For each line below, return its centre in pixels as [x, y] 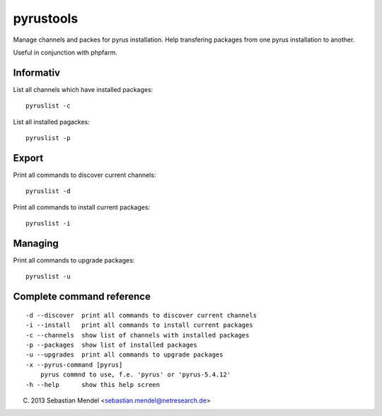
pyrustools [46, 18]
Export [28, 158]
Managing [36, 243]
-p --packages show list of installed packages [111, 345]
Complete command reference [82, 297]
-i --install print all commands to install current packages [140, 325]
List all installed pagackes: [51, 122]
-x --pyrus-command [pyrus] [74, 365]
